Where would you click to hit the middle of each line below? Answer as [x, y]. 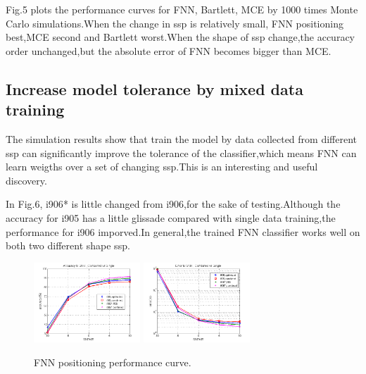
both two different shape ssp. [68, 245]
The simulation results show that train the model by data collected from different [181, 138]
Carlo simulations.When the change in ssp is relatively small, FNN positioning [175, 23]
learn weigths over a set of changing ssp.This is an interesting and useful [162, 167]
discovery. [26, 180]
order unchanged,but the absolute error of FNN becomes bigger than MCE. [169, 50]
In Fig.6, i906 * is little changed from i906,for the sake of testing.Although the [173, 204]
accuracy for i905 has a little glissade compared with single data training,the [171, 217]
